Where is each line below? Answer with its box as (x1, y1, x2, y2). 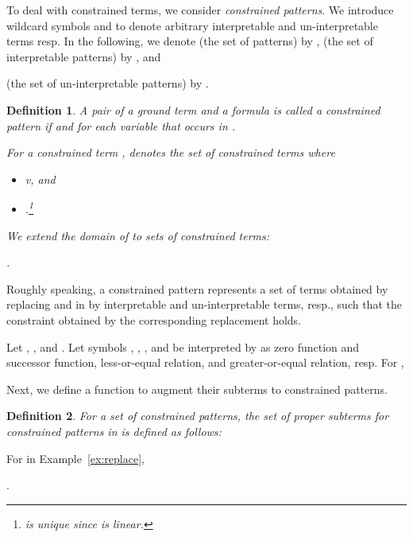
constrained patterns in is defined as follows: (6, 422, 222, 439)
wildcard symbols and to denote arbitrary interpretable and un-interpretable (6, 17, 378, 33)
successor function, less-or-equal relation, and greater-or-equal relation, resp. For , (6, 354, 404, 371)
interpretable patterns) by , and (6, 48, 161, 64)
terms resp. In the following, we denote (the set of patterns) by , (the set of (6, 33, 373, 49)
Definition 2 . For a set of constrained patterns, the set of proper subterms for (6, 407, 389, 424)
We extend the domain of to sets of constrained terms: (6, 227, 270, 243)
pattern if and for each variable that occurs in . (6, 117, 236, 134)
